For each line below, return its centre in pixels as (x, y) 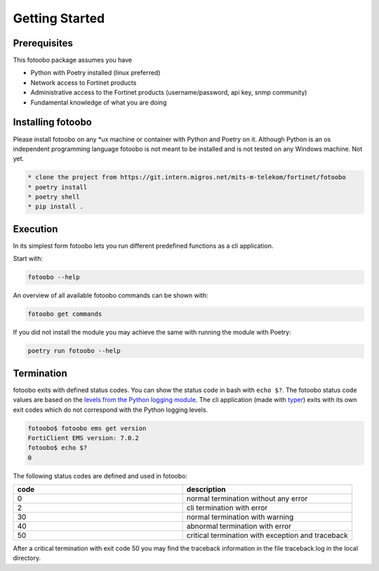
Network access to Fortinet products (84, 82)
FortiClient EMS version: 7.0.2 (84, 438)
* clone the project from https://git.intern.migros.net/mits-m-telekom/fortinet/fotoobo (187, 177)
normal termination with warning (240, 517)
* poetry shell (54, 197)
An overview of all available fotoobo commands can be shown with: (111, 295)
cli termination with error (227, 508)
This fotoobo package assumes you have (73, 60)
